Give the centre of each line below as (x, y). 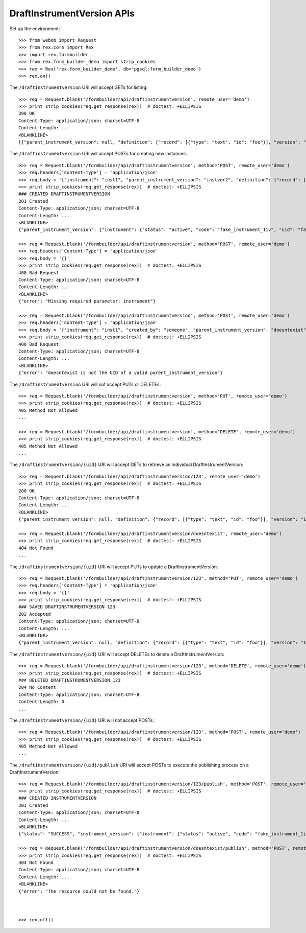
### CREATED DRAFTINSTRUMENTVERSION (64, 194)
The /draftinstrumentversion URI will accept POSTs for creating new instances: (98, 154)
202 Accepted (35, 614)
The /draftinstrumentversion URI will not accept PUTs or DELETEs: (85, 384)
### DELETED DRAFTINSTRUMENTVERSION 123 (70, 680)
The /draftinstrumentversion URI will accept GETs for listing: (79, 87)
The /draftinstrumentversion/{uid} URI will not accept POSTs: (82, 720)
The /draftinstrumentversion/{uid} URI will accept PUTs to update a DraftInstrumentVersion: (114, 567)
